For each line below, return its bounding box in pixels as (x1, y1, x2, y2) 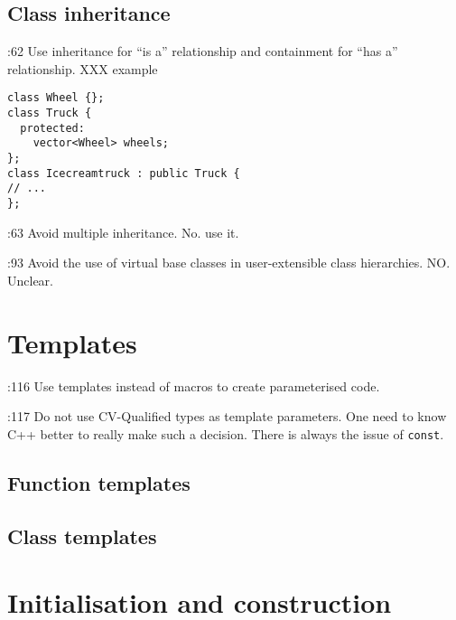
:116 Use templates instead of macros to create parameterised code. (7, 376, 380, 395)
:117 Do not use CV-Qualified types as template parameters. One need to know (7, 407, 447, 426)
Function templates (7, 468, 191, 496)
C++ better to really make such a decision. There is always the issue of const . (7, 424, 444, 443)
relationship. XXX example (7, 59, 158, 78)
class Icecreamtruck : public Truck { (7, 166, 240, 180)
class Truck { (7, 107, 92, 120)
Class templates (7, 521, 157, 550)
